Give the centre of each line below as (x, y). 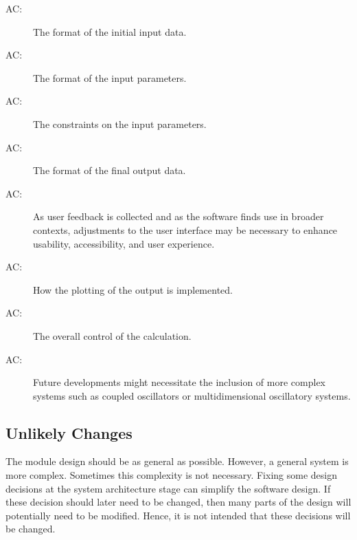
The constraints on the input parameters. (120, 123)
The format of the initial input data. (110, 31)
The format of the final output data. (110, 170)
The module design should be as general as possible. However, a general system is (177, 461)
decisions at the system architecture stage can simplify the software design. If (168, 488)
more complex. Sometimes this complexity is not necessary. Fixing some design (171, 475)
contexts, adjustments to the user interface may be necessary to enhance (185, 229)
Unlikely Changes (69, 432)
